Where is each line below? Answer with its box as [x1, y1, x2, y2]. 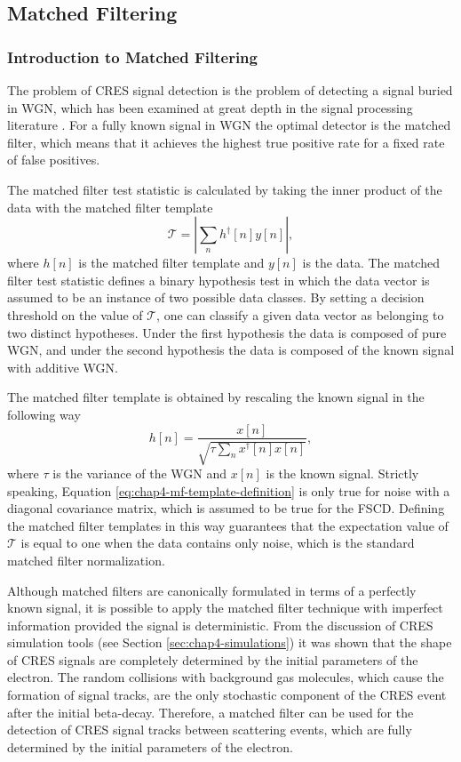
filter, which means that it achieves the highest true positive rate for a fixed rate [7, 132, 445, 151]
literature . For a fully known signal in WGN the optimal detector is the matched [7, 116, 451, 134]
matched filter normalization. [7, 550, 165, 569]
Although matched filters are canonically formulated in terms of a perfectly [7, 581, 417, 599]
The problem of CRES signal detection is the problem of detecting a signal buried [7, 81, 453, 99]
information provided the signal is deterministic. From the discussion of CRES [7, 615, 433, 634]
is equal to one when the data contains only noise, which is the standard [20, 533, 415, 552]
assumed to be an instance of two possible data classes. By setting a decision [7, 288, 425, 307]
